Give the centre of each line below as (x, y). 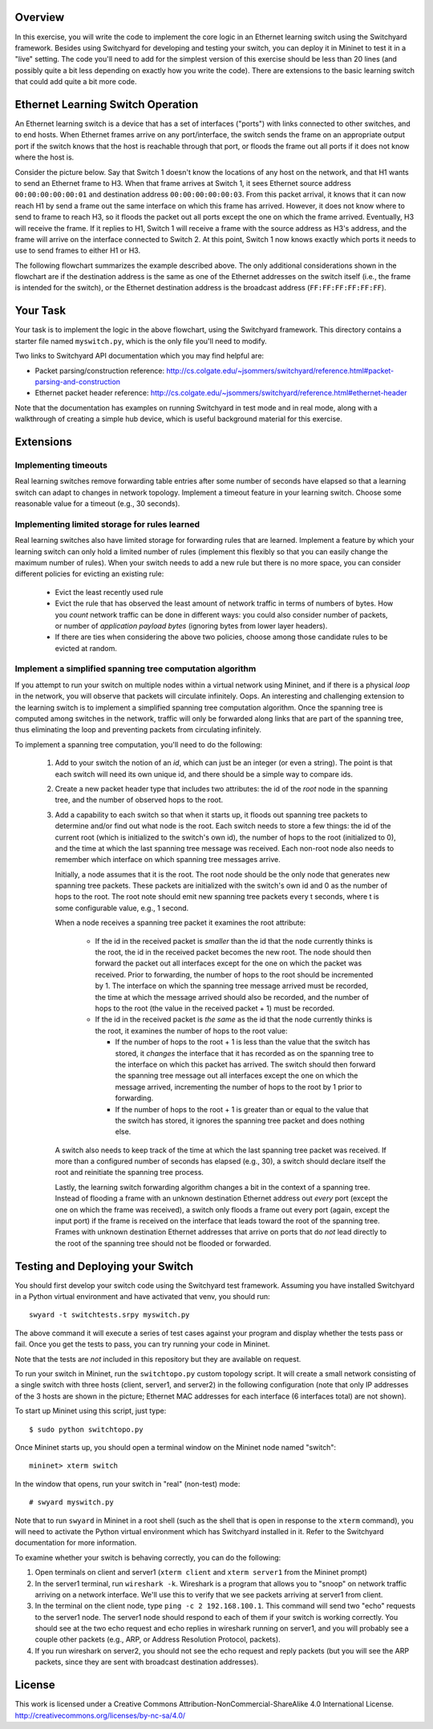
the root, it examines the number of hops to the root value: (191, 1031)
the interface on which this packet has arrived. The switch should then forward (245, 1064)
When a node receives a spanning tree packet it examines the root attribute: (180, 923)
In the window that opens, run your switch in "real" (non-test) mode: (127, 1484)
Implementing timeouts (61, 465)
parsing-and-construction (77, 382)
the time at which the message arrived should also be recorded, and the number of (232, 997)
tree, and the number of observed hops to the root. (139, 800)
